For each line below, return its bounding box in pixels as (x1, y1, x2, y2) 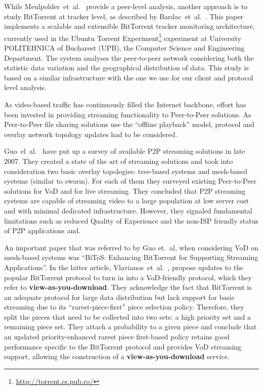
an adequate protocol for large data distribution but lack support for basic (4, 291, 235, 302)
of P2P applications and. (4, 225, 81, 236)
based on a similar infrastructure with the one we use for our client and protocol (4, 72, 253, 82)
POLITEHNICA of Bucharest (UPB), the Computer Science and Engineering (4, 42, 245, 53)
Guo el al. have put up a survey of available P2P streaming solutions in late (4, 146, 245, 156)
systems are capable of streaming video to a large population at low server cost (4, 195, 249, 206)
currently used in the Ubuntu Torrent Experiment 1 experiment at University (4, 31, 241, 43)
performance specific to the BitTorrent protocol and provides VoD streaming (4, 341, 242, 352)
